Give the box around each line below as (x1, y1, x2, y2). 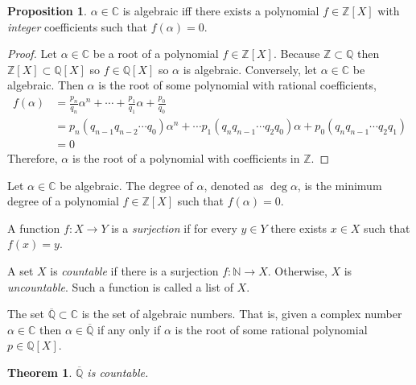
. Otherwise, (267, 263, 327, 279)
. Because (273, 45, 320, 62)
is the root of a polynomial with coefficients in (72, 150, 300, 167)
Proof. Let (7, 45, 57, 62)
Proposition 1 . (7, 2, 87, 19)
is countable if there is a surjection (50, 263, 219, 279)
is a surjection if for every (111, 219, 237, 236)
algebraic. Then (7, 77, 84, 93)
